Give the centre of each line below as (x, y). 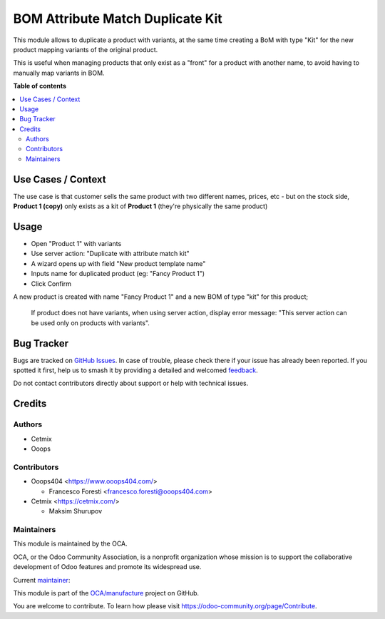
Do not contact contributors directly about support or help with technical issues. (131, 383)
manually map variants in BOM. (59, 73)
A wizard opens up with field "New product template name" (118, 263)
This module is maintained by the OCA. (70, 544)
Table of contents (40, 86)
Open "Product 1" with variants (76, 244)
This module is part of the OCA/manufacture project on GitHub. (106, 593)
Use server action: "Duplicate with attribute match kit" (110, 254)
